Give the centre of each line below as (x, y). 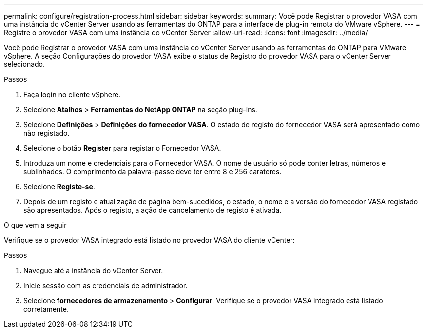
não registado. (47, 133)
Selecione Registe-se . (59, 186)
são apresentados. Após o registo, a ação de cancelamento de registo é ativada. (153, 210)
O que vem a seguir (35, 225)
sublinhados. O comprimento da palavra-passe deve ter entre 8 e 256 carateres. (153, 171)
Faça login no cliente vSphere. (72, 94)
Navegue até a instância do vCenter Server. (93, 270)
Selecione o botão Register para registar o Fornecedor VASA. (122, 148)
